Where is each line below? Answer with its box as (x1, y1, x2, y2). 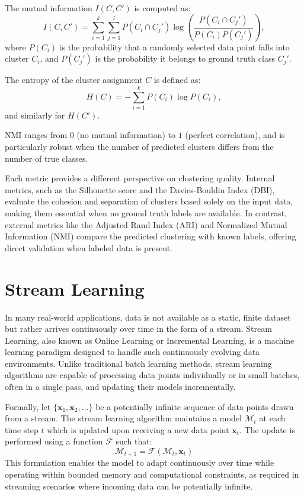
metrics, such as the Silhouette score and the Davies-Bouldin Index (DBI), (5, 183, 275, 196)
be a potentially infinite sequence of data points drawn (95, 400, 294, 412)
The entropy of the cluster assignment (5, 73, 143, 86)
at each (259, 412, 286, 424)
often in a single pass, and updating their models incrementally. (5, 380, 236, 393)
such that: (116, 435, 152, 447)
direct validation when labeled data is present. (5, 241, 172, 254)
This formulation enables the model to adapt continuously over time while (5, 456, 274, 469)
